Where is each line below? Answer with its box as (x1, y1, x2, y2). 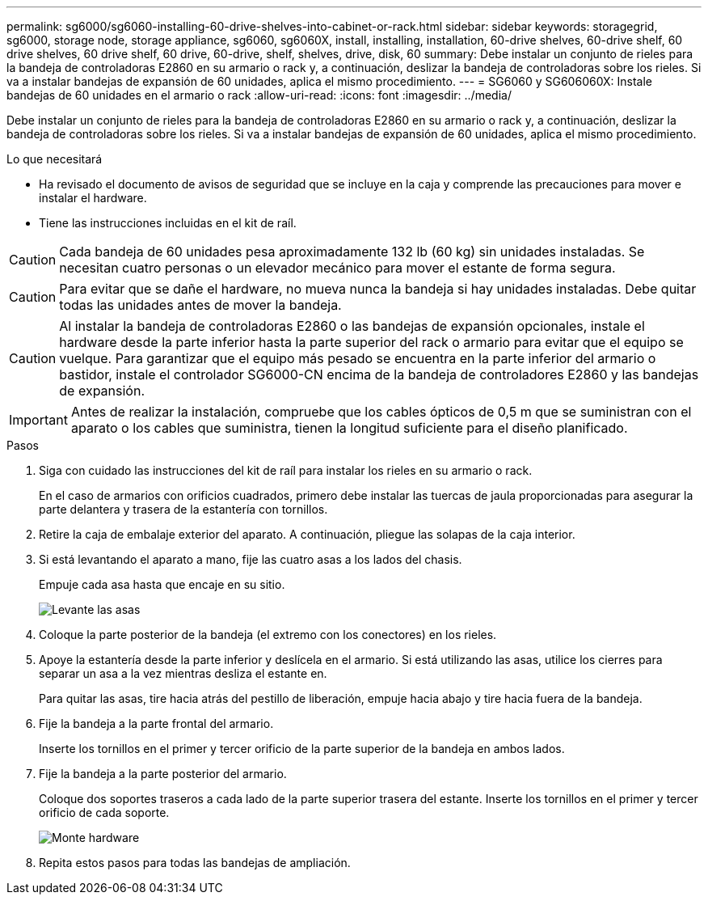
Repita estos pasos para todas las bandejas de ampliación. (39, 856, 351, 869)
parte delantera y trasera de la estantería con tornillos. (39, 502, 328, 516)
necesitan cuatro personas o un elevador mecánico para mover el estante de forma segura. (59, 260, 616, 276)
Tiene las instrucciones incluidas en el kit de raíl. (39, 216, 297, 230)
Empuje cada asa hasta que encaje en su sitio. (39, 577, 285, 591)
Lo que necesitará (6, 152, 103, 166)
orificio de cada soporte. (39, 806, 170, 819)
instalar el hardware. (39, 191, 147, 205)
